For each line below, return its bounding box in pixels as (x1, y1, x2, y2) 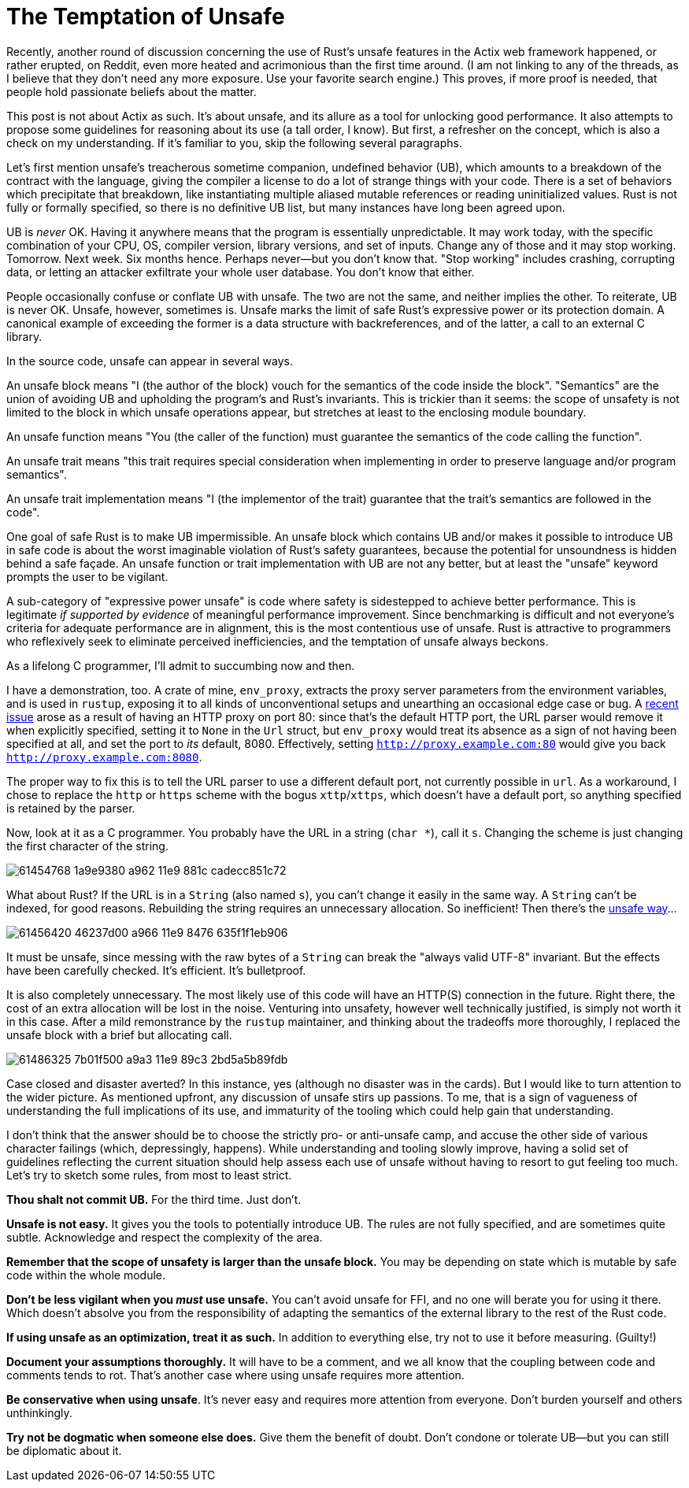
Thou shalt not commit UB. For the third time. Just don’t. (6, 1192, 302, 1206)
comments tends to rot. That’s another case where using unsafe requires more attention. (6, 1368, 465, 1382)
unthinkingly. (6, 1405, 72, 1420)
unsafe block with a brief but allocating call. (6, 1027, 232, 1042)
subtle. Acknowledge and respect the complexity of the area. (6, 1230, 323, 1244)
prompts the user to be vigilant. (6, 569, 169, 583)
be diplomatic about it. (6, 1443, 122, 1457)
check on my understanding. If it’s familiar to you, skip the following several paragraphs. (6, 135, 462, 150)
